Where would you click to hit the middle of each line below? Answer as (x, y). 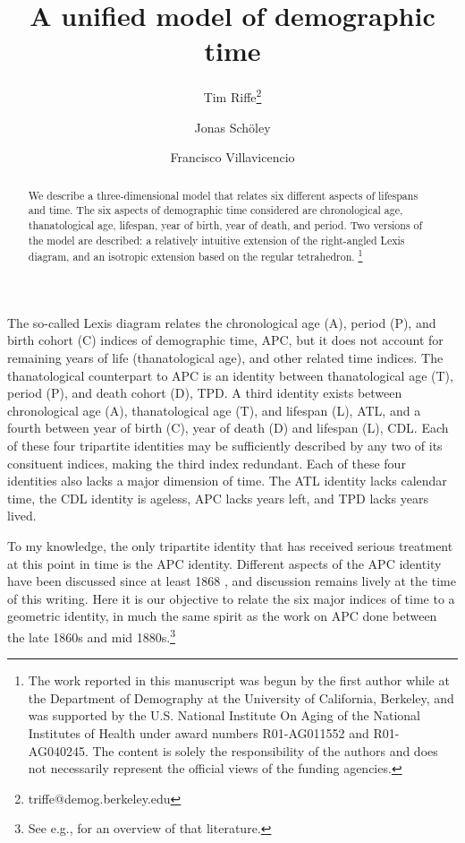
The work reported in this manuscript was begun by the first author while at (239, 680)
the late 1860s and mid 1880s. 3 (91, 635)
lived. (22, 516)
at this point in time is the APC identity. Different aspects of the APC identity (224, 563)
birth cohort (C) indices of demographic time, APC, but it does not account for (225, 340)
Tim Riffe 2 (232, 95)
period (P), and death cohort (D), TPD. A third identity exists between (205, 393)
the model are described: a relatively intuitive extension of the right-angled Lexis (216, 240)
